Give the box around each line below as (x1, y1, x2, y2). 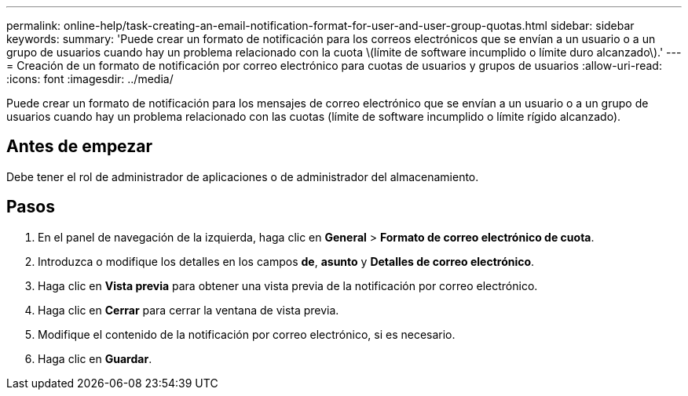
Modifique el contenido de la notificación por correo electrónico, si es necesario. (38, 327, 456, 341)
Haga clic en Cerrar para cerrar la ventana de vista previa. (38, 303, 339, 317)
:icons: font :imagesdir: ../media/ (6, 72, 174, 85)
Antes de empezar (6, 136, 152, 157)
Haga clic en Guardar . (38, 351, 152, 365)
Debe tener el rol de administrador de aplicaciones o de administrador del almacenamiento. (6, 169, 479, 183)
